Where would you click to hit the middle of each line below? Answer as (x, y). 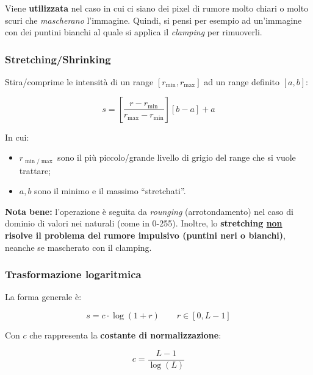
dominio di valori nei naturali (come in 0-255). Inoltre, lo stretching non (144, 223)
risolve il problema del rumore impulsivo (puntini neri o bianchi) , (145, 235)
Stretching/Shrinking (58, 59)
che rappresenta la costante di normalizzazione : (125, 335)
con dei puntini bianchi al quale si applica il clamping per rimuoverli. (134, 32)
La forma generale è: (43, 297)
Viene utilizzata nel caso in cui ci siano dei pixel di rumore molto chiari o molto (157, 8)
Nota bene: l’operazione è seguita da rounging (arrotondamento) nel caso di (149, 211)
